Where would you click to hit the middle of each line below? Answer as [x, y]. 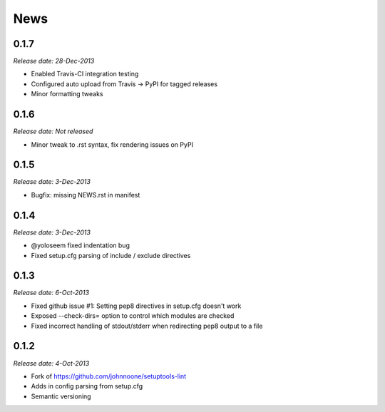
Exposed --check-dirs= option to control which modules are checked [133, 316]
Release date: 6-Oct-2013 [51, 293]
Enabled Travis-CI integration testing [85, 74]
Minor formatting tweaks [67, 94]
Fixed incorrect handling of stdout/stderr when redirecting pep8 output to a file [147, 326]
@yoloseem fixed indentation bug [80, 245]
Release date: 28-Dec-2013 [54, 61]
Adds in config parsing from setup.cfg [87, 386]
